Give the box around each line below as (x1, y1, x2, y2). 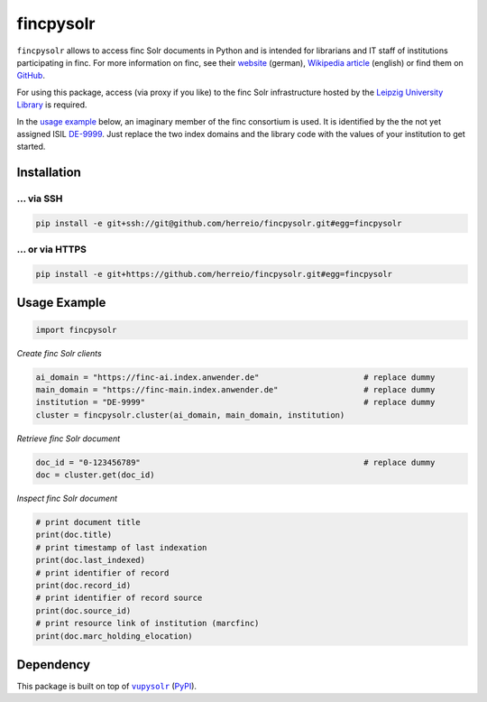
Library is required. (16, 99, 87, 110)
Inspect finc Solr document (16, 493, 117, 504)
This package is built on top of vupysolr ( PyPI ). (16, 681, 198, 692)
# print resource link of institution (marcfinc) (35, 618, 260, 629)
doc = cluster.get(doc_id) (35, 470, 155, 480)
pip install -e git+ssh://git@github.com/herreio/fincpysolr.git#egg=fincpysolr (35, 217, 402, 228)
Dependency (16, 657, 90, 672)
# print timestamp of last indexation (35, 542, 207, 552)
